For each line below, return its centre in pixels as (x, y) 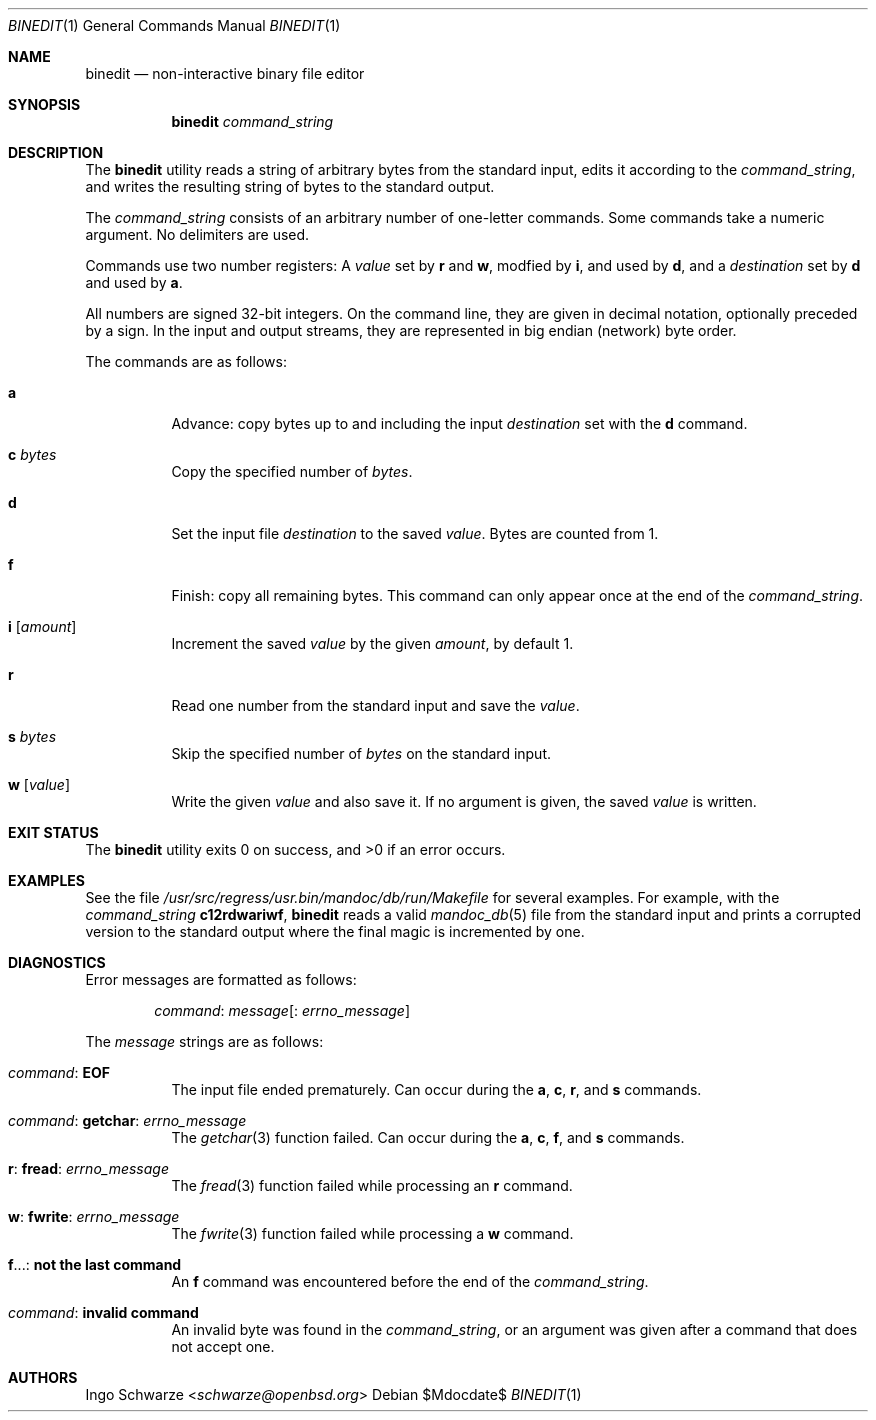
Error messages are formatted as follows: (221, 979)
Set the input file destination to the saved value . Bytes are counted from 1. (415, 533)
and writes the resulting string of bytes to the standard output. (290, 186)
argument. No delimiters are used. (197, 234)
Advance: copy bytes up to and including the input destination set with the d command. (459, 423)
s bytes (32, 736)
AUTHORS (43, 1377)
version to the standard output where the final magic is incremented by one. (335, 931)
